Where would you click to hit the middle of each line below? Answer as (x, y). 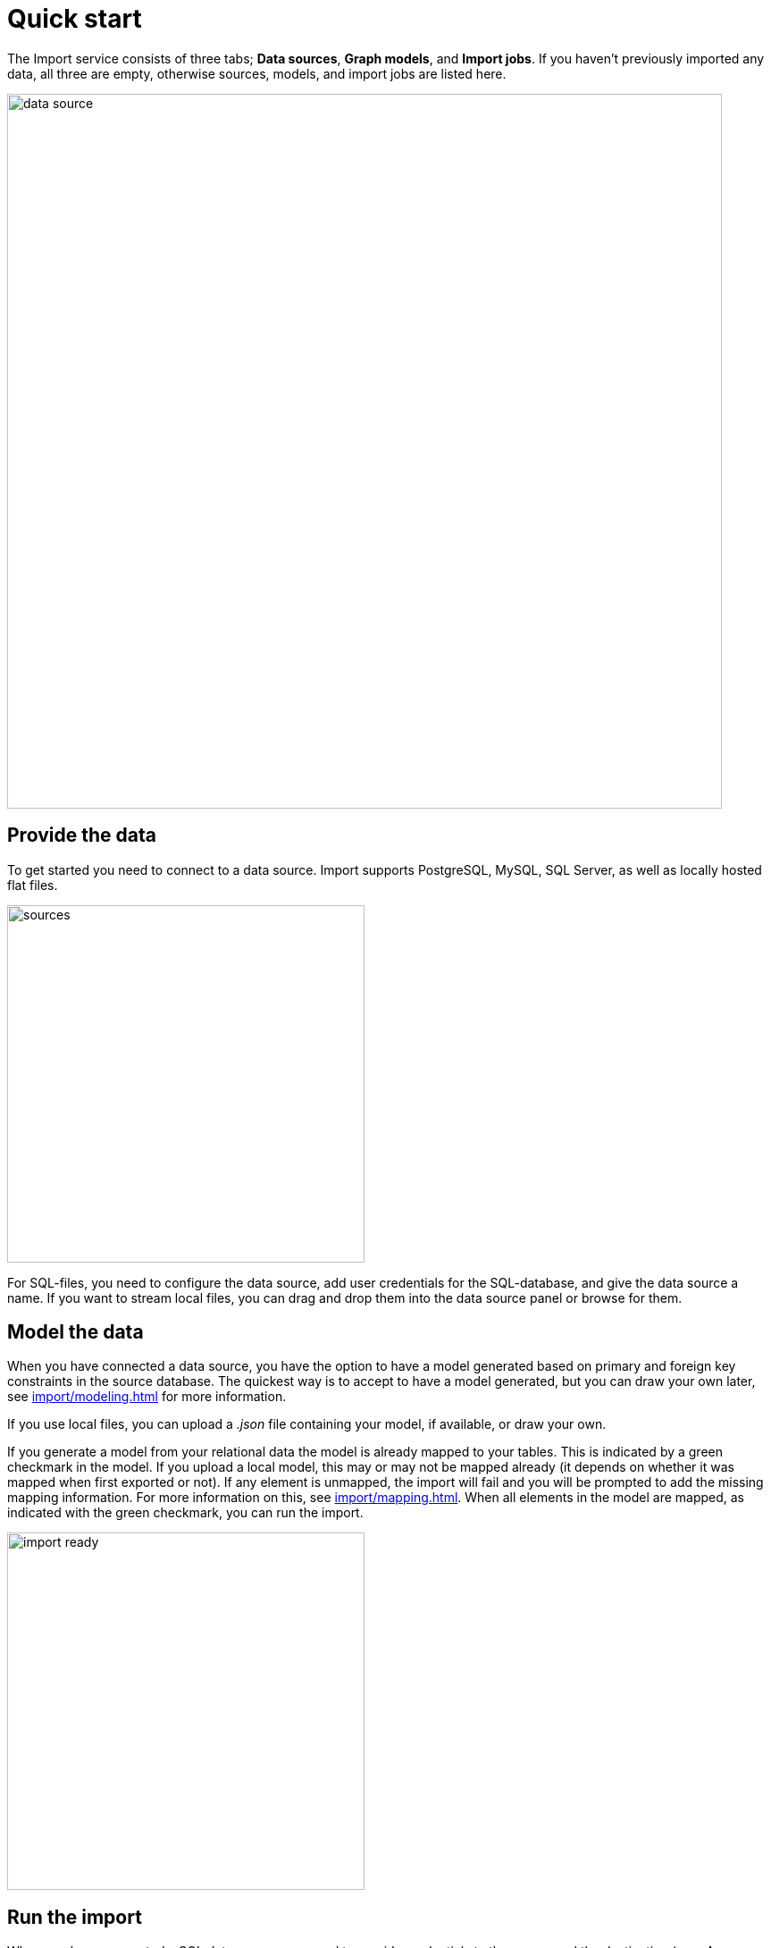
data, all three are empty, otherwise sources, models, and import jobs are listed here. (257, 73)
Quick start (75, 19)
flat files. (33, 885)
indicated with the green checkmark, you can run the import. (185, 1513)
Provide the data (82, 835)
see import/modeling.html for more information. (147, 1397)
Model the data (75, 1332)
